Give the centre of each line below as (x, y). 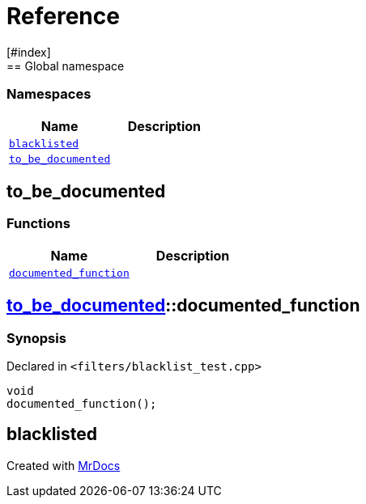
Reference (63, 16)
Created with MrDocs (64, 465)
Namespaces (49, 94)
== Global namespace (66, 66)
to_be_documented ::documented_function (183, 306)
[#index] (29, 52)
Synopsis (36, 338)
